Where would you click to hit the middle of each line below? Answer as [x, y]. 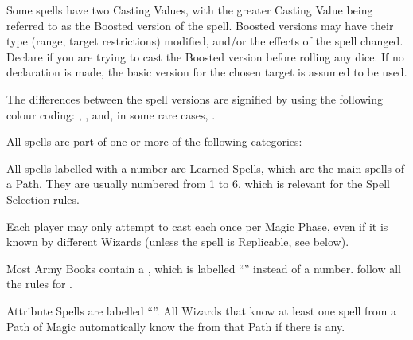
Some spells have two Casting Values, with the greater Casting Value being [190, 10]
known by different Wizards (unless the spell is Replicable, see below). [178, 242]
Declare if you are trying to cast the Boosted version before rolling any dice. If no [205, 56]
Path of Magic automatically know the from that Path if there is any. [176, 326]
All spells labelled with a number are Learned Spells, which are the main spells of [206, 168]
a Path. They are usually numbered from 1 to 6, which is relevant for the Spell [198, 184]
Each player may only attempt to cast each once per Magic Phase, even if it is [197, 226]
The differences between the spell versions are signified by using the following [195, 98]
